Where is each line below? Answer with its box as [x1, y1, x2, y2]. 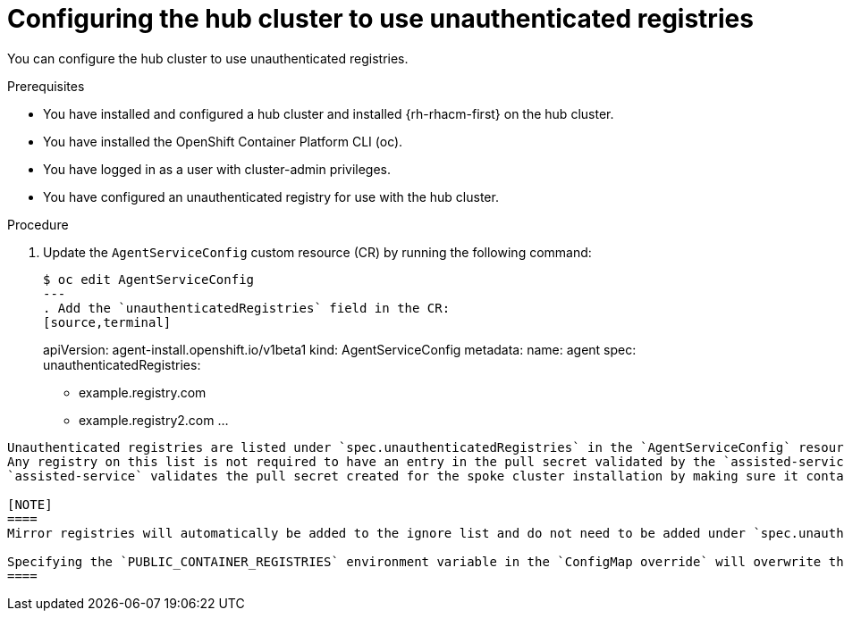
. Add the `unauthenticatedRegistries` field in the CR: [43, 300, 451, 315]
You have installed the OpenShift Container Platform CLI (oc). [43, 133, 403, 149]
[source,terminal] [43, 314, 172, 330]
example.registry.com [79, 384, 207, 400]
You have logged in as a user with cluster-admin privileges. [43, 161, 392, 177]
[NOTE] [7, 497, 53, 512]
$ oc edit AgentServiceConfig [43, 271, 255, 287]
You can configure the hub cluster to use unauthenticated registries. [7, 50, 409, 66]
